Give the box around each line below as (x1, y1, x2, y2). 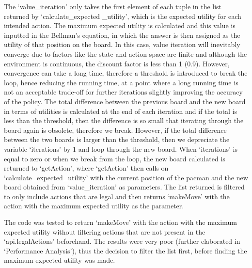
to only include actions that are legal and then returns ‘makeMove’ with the (4, 191, 230, 201)
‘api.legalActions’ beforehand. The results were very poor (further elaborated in (4, 236, 240, 246)
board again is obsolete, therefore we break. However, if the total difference (4, 125, 227, 135)
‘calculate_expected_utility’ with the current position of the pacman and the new (4, 172, 248, 182)
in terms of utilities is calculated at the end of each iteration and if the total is (4, 106, 237, 116)
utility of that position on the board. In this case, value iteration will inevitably (4, 39, 240, 49)
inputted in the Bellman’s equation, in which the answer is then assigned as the (4, 30, 240, 40)
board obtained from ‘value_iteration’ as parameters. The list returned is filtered (4, 182, 245, 192)
